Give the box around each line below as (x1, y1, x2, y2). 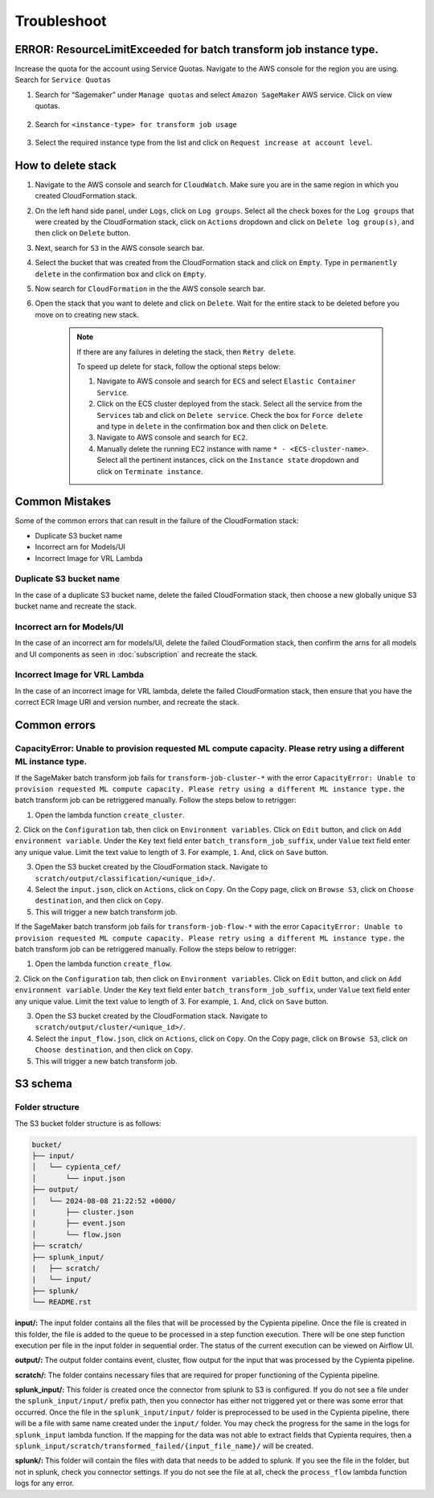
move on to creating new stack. (35, 309, 140, 319)
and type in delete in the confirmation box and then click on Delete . (96, 421, 329, 431)
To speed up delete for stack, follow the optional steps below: (76, 362, 281, 371)
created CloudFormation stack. (35, 191, 138, 201)
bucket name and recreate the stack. (14, 601, 137, 611)
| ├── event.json (31, 1218, 126, 1228)
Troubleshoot (14, 12, 108, 30)
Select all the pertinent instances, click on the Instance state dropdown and (96, 455, 359, 465)
